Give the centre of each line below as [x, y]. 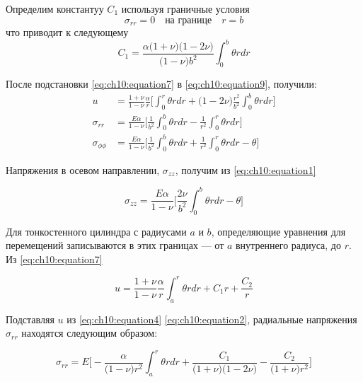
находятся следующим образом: [90, 333]
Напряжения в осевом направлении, [83, 169]
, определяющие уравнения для [278, 231]
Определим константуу [55, 8]
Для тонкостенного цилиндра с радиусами [96, 231]
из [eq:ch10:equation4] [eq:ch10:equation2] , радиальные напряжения [212, 319]
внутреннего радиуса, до [288, 245]
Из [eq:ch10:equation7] [54, 259]
